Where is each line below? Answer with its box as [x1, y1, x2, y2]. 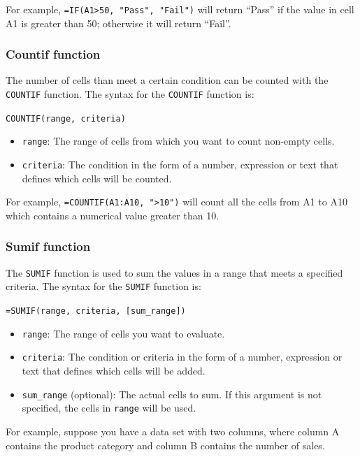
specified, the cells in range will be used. [22, 400, 196, 415]
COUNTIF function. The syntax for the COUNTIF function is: [6, 87, 254, 101]
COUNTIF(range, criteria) [6, 113, 126, 124]
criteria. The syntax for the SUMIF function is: [6, 279, 201, 293]
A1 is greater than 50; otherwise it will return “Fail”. [6, 15, 231, 30]
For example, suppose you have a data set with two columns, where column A [6, 423, 340, 438]
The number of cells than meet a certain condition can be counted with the [6, 73, 329, 87]
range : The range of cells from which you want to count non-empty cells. [22, 133, 335, 148]
